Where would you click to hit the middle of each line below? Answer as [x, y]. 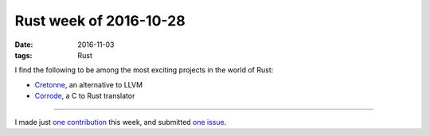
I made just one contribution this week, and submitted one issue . [121, 122]
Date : [24, 45]
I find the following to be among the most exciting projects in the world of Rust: [144, 70]
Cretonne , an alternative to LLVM [89, 84]
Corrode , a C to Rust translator [85, 96]
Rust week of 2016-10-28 [100, 21]
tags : [23, 55]
